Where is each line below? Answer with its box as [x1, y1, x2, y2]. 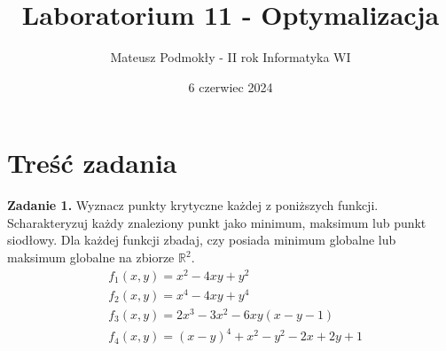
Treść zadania [7, 144, 177, 181]
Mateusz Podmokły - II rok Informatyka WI [110, 48, 351, 66]
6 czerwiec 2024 [188, 77, 273, 96]
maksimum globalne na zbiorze [7, 248, 175, 267]
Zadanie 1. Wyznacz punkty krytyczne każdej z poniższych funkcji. [7, 196, 379, 214]
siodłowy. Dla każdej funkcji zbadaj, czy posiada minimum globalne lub [7, 230, 396, 249]
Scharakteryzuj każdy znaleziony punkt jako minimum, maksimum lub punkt [7, 213, 426, 231]
